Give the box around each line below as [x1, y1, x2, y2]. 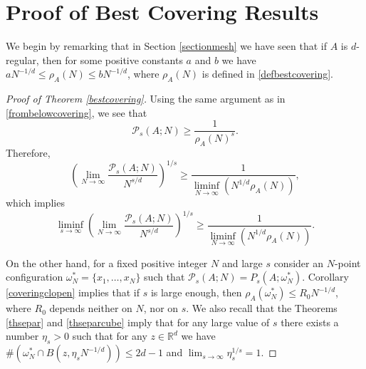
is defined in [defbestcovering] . [202, 66, 333, 81]
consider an [273, 255, 323, 270]
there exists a [281, 314, 339, 329]
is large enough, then [150, 285, 242, 300]
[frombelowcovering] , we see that [6, 105, 147, 120]
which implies [6, 195, 65, 210]
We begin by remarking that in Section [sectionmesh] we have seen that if [6, 38, 328, 53]
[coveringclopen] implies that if [6, 285, 140, 300]
